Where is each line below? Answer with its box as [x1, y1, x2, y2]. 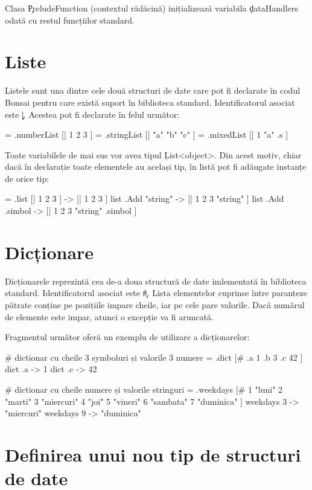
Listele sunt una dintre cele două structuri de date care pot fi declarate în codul [5, 84, 301, 97]
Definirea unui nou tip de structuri [5, 442, 301, 466]
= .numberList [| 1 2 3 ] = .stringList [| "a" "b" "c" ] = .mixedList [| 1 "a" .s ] [5, 128, 288, 141]
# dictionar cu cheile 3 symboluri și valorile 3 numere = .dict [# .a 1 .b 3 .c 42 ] [5, 350, 303, 363]
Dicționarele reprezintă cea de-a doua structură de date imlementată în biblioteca [5, 274, 307, 287]
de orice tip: [5, 172, 49, 184]
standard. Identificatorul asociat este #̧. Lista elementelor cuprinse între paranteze [5, 286, 307, 299]
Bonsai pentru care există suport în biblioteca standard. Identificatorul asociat [5, 95, 295, 108]
